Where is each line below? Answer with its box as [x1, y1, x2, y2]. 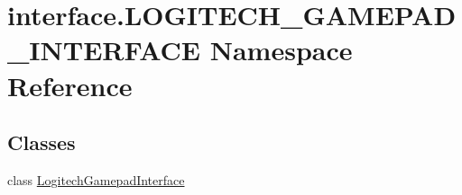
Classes [7, 129, 76, 156]
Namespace [209, 31, 353, 68]
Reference [7, 66, 133, 103]
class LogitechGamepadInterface [7, 170, 185, 189]
